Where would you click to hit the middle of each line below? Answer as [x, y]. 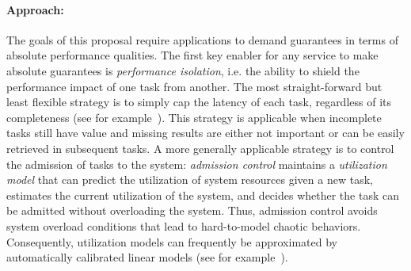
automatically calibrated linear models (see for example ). [147, 257]
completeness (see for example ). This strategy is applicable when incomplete [194, 117]
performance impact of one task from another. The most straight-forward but [194, 86]
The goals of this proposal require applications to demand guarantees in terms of [202, 39]
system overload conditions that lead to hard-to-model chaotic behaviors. [184, 225]
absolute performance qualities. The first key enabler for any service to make [192, 55]
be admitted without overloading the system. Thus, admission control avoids [192, 210]
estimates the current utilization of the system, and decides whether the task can [203, 195]
